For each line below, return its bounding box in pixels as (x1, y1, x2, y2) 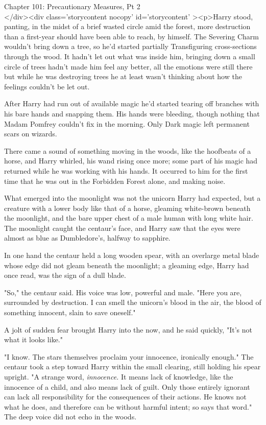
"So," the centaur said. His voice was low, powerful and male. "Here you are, (4, 287, 242, 297)
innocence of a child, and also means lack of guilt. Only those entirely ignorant (4, 381, 250, 392)
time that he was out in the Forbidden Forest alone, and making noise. (4, 175, 226, 186)
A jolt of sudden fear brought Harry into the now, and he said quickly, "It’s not (4, 324, 252, 335)
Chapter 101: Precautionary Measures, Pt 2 (4, 1, 140, 11)
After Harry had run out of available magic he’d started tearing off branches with (4, 98, 259, 109)
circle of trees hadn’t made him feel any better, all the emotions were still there (4, 61, 253, 72)
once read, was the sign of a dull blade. (4, 270, 126, 280)
